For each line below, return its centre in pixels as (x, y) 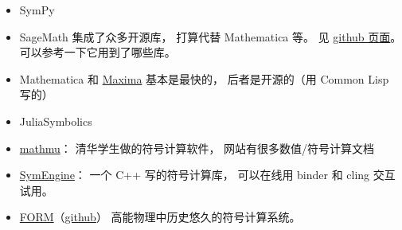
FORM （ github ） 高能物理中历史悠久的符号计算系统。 (160, 217)
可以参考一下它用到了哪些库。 (98, 52)
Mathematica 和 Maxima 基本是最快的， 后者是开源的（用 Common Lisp (204, 78)
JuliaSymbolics (56, 121)
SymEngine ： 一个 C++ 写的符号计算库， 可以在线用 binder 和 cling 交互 (207, 175)
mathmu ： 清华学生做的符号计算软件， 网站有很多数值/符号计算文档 (197, 148)
